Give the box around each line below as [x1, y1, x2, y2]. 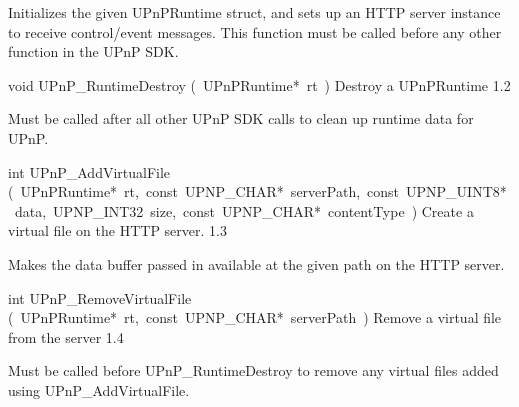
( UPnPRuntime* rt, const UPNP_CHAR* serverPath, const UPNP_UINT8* [8, 181, 507, 202]
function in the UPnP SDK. [8, 41, 179, 62]
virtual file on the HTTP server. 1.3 [8, 220, 227, 241]
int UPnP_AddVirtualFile [8, 161, 171, 182]
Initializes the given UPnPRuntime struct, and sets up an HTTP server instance [8, 2, 501, 22]
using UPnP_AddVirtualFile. [8, 379, 190, 400]
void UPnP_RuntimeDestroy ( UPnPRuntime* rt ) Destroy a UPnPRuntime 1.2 [8, 74, 511, 95]
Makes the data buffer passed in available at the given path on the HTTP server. [8, 253, 505, 274]
